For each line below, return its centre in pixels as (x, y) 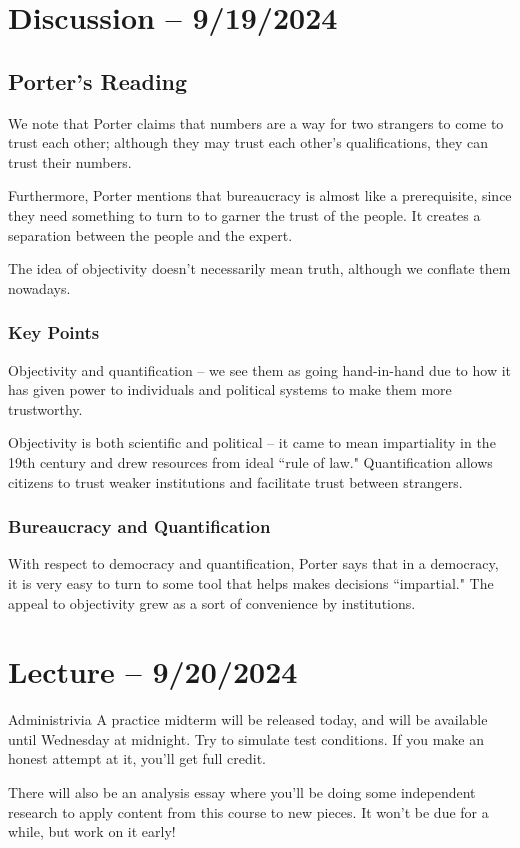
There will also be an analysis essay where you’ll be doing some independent (242, 792)
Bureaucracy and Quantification (139, 526)
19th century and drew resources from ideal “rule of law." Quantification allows (250, 461)
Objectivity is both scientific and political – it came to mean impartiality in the (252, 442)
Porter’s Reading (98, 80)
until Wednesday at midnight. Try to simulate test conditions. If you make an (246, 738)
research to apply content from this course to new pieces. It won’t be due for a (248, 811)
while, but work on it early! (92, 831)
